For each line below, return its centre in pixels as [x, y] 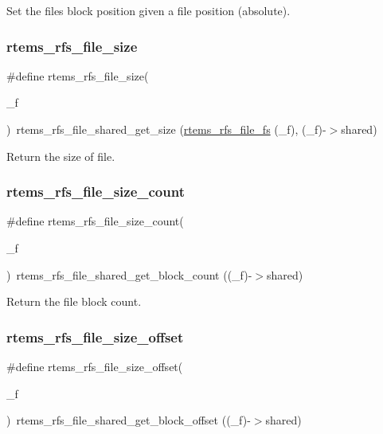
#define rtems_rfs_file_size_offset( [95, 366]
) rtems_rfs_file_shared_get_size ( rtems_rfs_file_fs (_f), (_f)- [166, 129]
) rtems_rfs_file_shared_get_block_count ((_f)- [129, 274]
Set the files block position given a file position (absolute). [149, 10]
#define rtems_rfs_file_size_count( [95, 221]
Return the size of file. [61, 156]
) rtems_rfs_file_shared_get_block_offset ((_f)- [129, 420]
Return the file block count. [74, 301]
